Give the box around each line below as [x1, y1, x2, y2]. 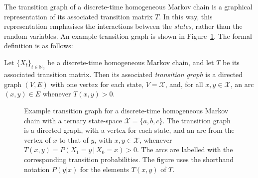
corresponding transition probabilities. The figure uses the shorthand [24, 154, 234, 164]
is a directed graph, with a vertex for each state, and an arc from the [24, 125, 235, 135]
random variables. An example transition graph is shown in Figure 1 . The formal [4, 30, 252, 41]
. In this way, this [159, 11, 213, 21]
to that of [59, 134, 89, 145]
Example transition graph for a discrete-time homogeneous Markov [24, 105, 229, 115]
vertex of [24, 134, 51, 145]
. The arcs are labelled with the [136, 144, 233, 155]
